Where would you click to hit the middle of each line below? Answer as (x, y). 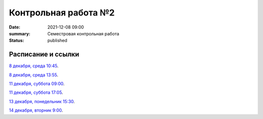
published (57, 41)
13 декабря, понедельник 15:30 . (42, 101)
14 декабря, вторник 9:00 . (36, 110)
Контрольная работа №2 (62, 13)
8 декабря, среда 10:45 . (34, 66)
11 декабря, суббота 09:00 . (37, 84)
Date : (15, 27)
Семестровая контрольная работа (83, 33)
